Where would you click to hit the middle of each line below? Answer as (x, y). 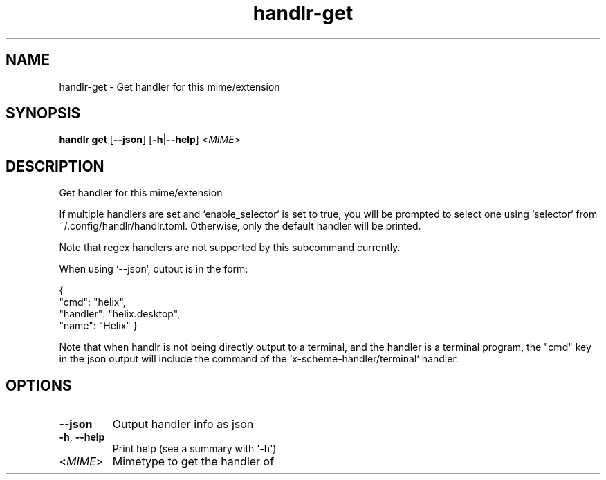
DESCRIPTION (55, 166)
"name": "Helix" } (98, 326)
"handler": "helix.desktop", (120, 314)
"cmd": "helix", (92, 302)
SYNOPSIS (43, 113)
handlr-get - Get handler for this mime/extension (169, 86)
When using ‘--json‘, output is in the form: (154, 269)
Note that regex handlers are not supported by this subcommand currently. (230, 248)
